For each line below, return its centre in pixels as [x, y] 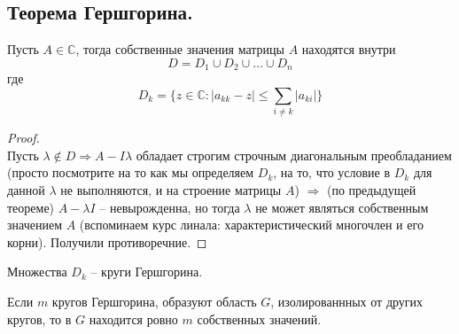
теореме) [31, 207]
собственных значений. [259, 318]
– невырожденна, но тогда [170, 207]
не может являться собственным [342, 207]
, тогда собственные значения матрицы [180, 49]
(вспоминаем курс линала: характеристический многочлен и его [251, 225]
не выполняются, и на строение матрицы [171, 189]
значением [35, 225]
